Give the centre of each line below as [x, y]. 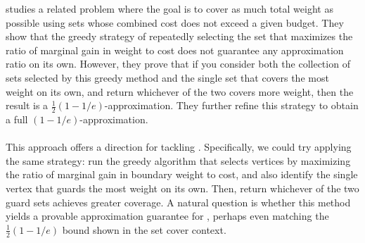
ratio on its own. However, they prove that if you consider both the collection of [178, 64]
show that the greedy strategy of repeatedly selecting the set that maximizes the [179, 36]
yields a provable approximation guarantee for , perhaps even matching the [167, 216]
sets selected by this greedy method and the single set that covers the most [167, 77]
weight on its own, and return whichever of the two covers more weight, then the [180, 91]
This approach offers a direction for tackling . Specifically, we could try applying [179, 147]
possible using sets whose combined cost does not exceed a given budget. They [175, 22]
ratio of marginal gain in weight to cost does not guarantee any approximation [175, 50]
